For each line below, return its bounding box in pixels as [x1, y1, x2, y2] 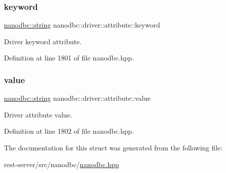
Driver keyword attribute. [4, 36, 82, 46]
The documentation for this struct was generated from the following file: [4, 143, 223, 152]
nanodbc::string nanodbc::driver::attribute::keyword [4, 20, 160, 30]
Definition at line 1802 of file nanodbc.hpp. [4, 126, 134, 136]
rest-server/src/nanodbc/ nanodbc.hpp [4, 159, 119, 169]
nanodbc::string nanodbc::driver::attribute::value [4, 93, 151, 103]
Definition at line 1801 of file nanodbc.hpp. [4, 53, 134, 63]
